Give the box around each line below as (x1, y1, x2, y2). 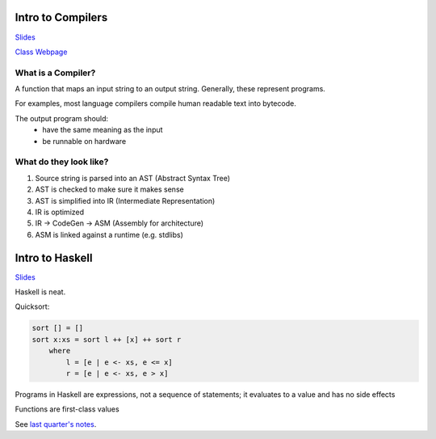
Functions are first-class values (15, 404, 120, 414)
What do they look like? (15, 156, 109, 167)
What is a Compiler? (15, 67, 96, 78)
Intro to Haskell (15, 251, 93, 264)
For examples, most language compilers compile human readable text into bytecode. (15, 99, 296, 108)
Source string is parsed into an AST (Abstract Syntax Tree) (35, 173, 230, 183)
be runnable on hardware (42, 136, 127, 146)
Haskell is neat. (15, 287, 66, 297)
